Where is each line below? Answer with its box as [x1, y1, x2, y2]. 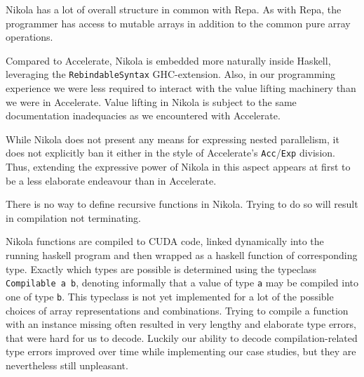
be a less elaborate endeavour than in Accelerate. [6, 173, 217, 187]
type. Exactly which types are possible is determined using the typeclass [6, 261, 316, 276]
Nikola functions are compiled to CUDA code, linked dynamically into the [6, 234, 324, 249]
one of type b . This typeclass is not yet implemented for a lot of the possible [6, 289, 334, 303]
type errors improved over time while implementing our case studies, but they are [6, 344, 356, 359]
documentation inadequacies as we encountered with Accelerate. [6, 108, 281, 123]
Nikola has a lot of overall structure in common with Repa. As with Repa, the [6, 2, 342, 16]
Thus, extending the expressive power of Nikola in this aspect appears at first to [6, 159, 351, 174]
